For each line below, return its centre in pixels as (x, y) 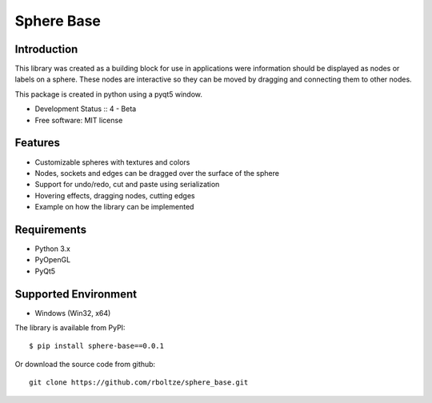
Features (37, 143)
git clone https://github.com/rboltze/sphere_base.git (139, 383)
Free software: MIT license (79, 120)
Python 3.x (53, 249)
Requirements (51, 229)
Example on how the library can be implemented (114, 207)
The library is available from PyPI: (70, 328)
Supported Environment (76, 294)
